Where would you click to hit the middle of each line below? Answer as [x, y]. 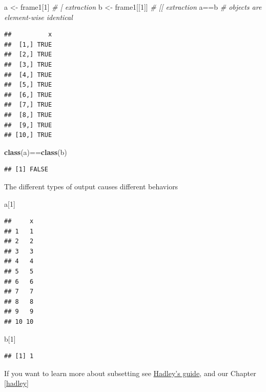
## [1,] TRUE [28, 44]
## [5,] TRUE [28, 85]
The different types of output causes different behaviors [91, 186]
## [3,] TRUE [28, 64]
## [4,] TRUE [28, 75]
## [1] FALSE [26, 170]
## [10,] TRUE [28, 135]
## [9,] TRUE [28, 125]
